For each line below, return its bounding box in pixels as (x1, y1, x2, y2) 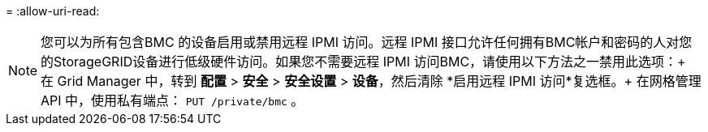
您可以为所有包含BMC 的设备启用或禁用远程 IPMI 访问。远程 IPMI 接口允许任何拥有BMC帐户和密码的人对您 (41, 34, 693, 50)
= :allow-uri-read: (6, 4, 100, 18)
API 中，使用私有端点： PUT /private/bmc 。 (41, 92, 304, 109)
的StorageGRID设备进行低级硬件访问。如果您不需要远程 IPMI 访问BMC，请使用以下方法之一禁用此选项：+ (41, 53, 686, 70)
